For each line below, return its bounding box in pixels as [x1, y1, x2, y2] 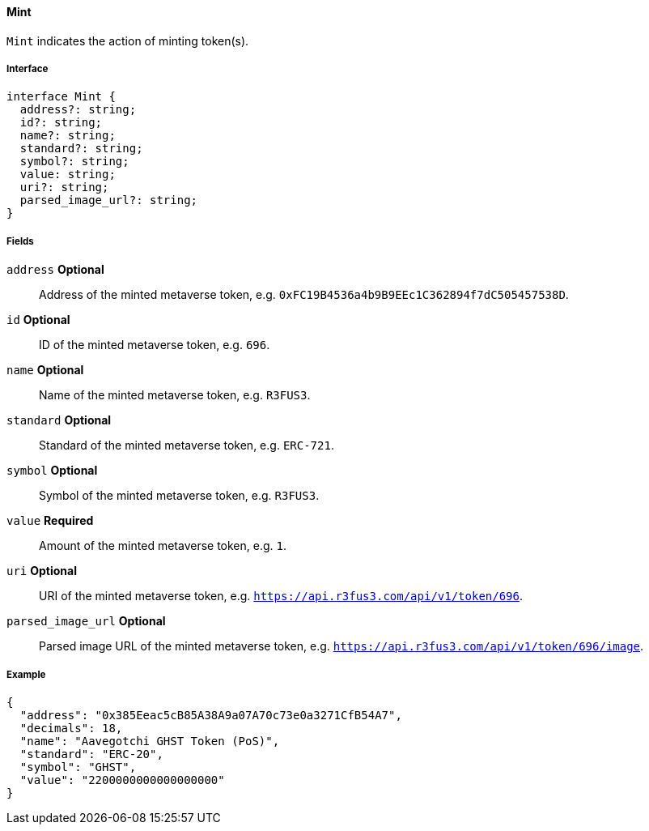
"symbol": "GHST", [19, 760, 137, 773]
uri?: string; [19, 181, 109, 194]
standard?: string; [19, 142, 143, 156]
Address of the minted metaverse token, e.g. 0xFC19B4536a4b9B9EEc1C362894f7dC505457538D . [39, 288, 569, 302]
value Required [6, 514, 94, 528]
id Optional [6, 313, 70, 327]
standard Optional [6, 413, 112, 428]
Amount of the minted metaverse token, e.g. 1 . [39, 539, 286, 553]
